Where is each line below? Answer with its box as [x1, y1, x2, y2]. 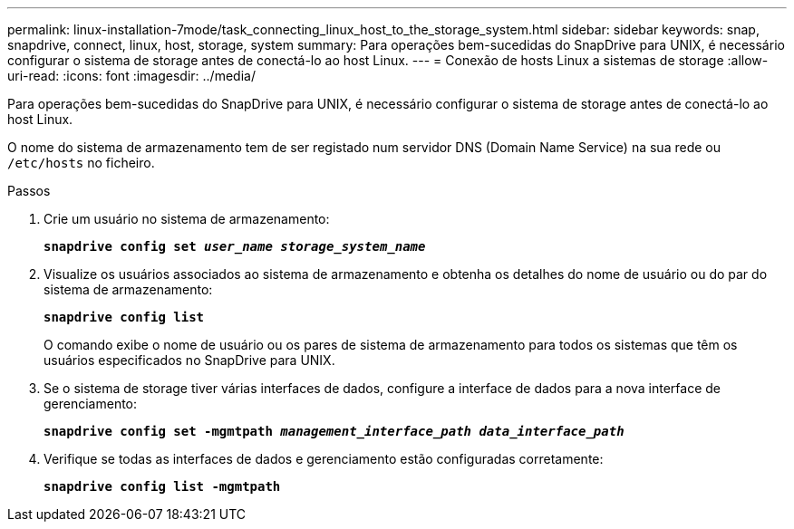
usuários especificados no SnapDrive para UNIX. [44, 352, 335, 368]
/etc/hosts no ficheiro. [7, 155, 155, 170]
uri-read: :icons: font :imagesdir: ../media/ [7, 68, 256, 83]
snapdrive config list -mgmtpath [44, 479, 281, 494]
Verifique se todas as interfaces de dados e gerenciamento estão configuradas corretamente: [44, 451, 604, 466]
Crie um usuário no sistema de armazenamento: [44, 211, 330, 226]
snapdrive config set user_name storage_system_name [44, 239, 426, 254]
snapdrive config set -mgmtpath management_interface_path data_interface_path [44, 424, 625, 438]
